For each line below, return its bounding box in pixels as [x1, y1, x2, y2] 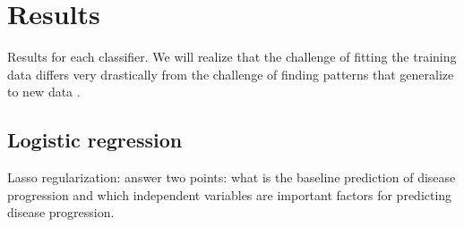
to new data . [7, 82, 81, 101]
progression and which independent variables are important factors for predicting [7, 185, 452, 204]
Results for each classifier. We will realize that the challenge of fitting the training [7, 47, 457, 66]
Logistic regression [7, 126, 183, 154]
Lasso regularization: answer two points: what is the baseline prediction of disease [7, 168, 456, 187]
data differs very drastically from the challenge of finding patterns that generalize [7, 64, 454, 83]
